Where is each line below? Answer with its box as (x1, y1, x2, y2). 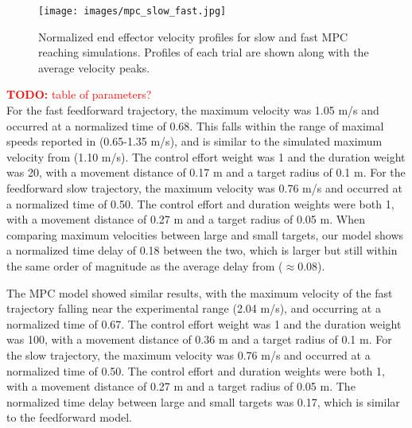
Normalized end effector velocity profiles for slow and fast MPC (38, 28, 348, 45)
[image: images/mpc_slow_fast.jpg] (38, 6, 227, 17)
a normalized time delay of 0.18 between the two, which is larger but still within (6, 242, 398, 259)
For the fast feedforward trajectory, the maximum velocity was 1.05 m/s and (6, 102, 379, 119)
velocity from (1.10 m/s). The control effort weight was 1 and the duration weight (6, 148, 406, 165)
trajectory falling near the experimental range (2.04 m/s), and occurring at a (6, 300, 381, 317)
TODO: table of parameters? (6, 86, 152, 103)
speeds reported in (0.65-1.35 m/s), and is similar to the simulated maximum (6, 133, 383, 150)
